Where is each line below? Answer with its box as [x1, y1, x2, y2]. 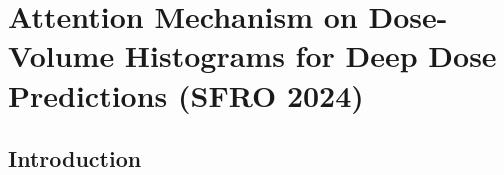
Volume [8, 35, 115, 76]
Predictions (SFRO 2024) [8, 74, 364, 115]
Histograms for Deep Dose [124, 35, 497, 76]
